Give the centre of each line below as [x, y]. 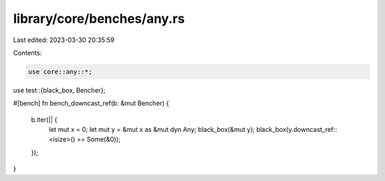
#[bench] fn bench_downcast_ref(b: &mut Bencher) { [91, 103]
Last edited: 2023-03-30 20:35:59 [64, 40]
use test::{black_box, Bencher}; [60, 90]
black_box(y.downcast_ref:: [297, 130]
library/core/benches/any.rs [99, 19]
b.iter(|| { [44, 119]
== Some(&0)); [99, 140]
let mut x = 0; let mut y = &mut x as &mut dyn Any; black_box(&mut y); [152, 130]
